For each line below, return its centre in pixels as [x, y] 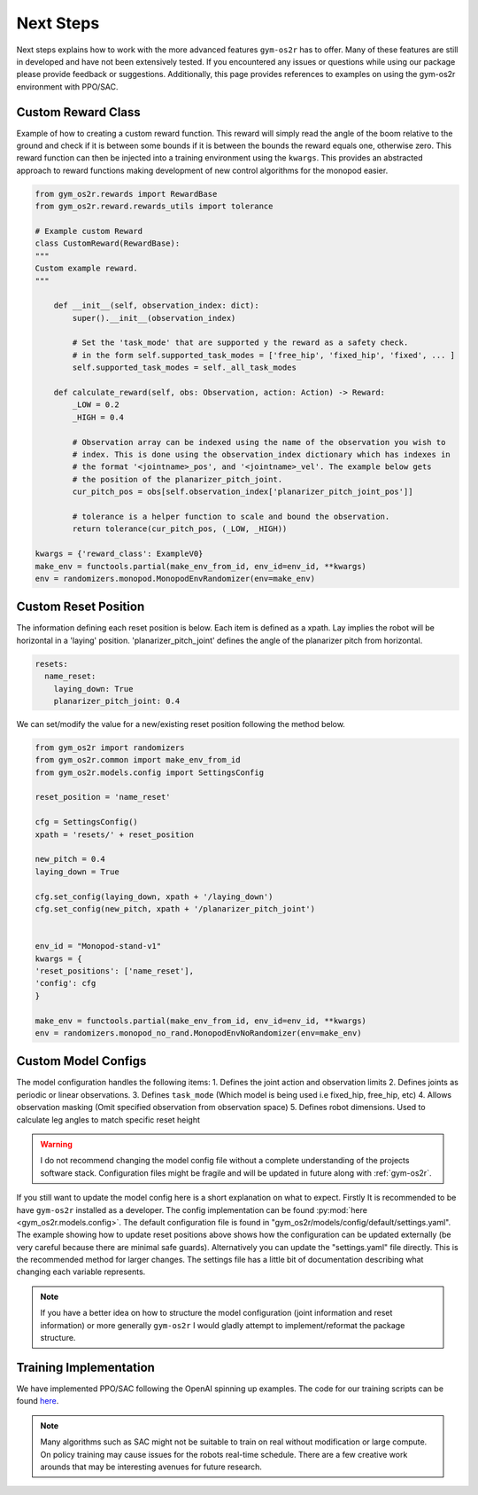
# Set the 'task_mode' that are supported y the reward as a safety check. [240, 343]
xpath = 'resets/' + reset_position [115, 834]
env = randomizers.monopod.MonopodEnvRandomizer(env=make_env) [175, 578]
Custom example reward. [87, 269]
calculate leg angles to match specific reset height [108, 1119]
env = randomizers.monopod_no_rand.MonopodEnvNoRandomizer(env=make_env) [198, 1033]
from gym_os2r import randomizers [110, 747]
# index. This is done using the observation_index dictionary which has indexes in [261, 454]
